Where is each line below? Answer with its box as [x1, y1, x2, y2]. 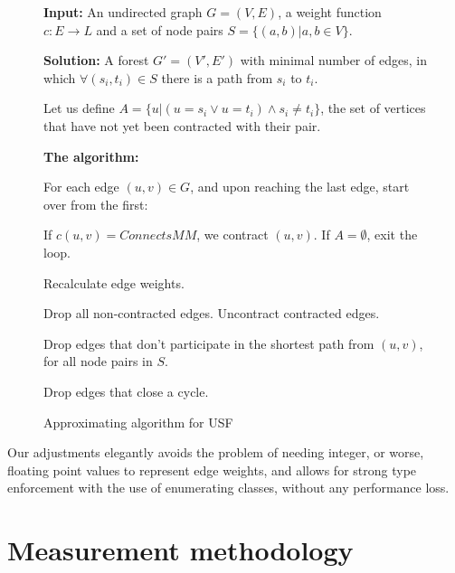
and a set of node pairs [96, 20, 223, 39]
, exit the [366, 225, 418, 244]
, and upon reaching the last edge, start [190, 177, 410, 196]
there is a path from [161, 68, 273, 87]
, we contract [196, 225, 269, 244]
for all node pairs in [43, 352, 153, 371]
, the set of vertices [320, 99, 426, 117]
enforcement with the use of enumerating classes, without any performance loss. [7, 478, 450, 497]
